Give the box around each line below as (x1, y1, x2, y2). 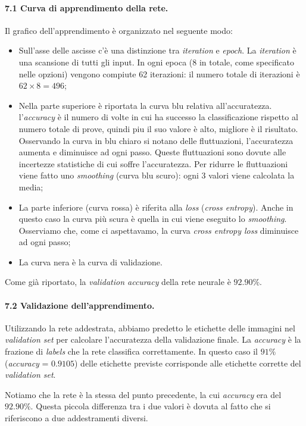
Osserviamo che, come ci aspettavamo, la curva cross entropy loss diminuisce (18, 224, 299, 236)
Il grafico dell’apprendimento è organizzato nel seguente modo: (5, 24, 233, 36)
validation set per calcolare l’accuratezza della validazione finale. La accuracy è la (5, 333, 301, 346)
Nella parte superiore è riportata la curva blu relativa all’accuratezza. (18, 99, 272, 111)
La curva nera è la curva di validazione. (18, 255, 163, 268)
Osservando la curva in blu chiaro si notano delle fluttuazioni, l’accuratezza (18, 134, 293, 146)
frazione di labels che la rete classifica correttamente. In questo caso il (5, 345, 258, 358)
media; (18, 180, 43, 193)
